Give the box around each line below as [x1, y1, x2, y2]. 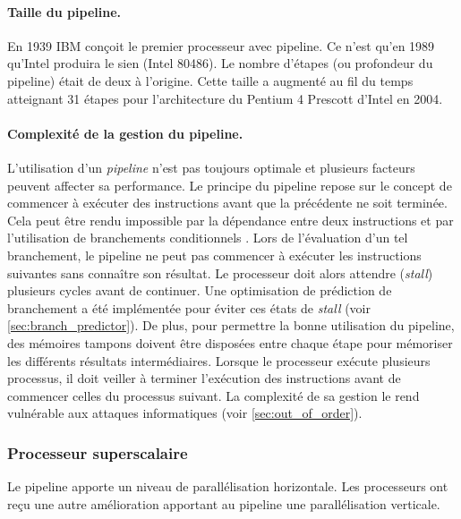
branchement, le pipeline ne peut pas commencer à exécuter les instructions [7, 245, 422, 264]
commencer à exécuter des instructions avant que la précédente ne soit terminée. [7, 193, 448, 212]
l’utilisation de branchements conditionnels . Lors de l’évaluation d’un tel [7, 228, 408, 247]
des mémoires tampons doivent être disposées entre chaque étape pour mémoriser [7, 333, 453, 352]
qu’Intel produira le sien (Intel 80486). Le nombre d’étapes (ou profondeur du [7, 54, 433, 72]
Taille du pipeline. [7, 2, 121, 21]
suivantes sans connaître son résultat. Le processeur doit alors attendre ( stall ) [7, 263, 433, 282]
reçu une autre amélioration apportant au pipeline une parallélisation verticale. [7, 494, 440, 513]
